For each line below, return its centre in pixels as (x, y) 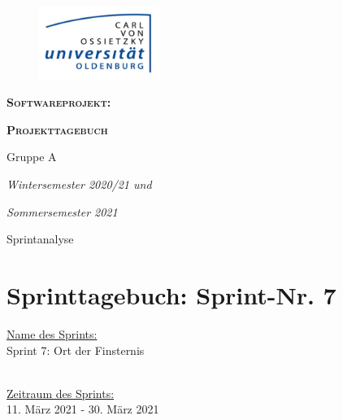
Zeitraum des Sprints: (61, 393)
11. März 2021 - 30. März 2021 (83, 409)
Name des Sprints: (52, 333)
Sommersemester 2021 (62, 211)
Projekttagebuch (57, 129)
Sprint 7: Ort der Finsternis (76, 350)
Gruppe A (32, 157)
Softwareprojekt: (59, 102)
